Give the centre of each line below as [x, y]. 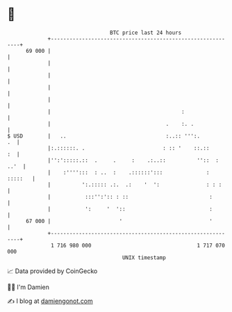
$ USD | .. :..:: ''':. [103, 136]
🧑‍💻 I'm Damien [28, 287]
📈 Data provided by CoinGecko [52, 271]
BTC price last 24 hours [146, 33]
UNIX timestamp [144, 257]
